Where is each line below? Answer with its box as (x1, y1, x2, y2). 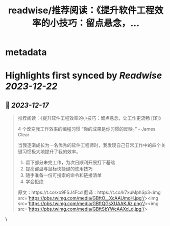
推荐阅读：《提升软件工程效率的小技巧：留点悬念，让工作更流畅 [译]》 (17, 115, 163, 121)
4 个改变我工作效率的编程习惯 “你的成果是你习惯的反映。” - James (17, 126, 156, 132)
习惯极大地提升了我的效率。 (22, 148, 81, 155)
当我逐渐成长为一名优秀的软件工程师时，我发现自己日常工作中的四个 (17, 142, 161, 148)
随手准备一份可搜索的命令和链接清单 (25, 172, 102, 179)
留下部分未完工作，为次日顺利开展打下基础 (25, 159, 115, 166)
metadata (5, 46, 47, 58)
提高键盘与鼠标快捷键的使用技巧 (25, 166, 93, 172)
